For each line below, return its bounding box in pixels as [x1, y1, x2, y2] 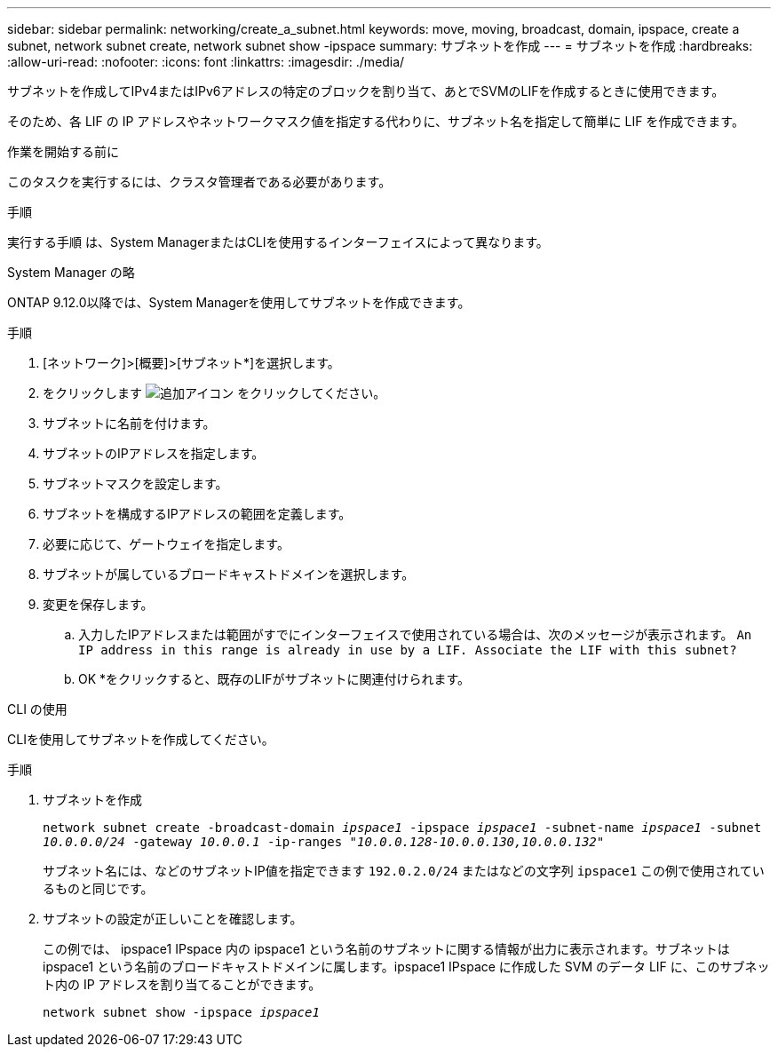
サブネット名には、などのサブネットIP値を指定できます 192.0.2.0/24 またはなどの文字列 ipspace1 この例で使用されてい [43, 863, 765, 878]
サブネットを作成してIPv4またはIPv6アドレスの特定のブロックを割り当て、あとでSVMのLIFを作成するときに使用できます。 [7, 83, 725, 99]
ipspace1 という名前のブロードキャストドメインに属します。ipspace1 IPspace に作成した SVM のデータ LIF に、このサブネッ [43, 959, 770, 974]
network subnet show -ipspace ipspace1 [43, 1005, 320, 1019]
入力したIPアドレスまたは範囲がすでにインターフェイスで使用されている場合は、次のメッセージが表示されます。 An [78, 627, 752, 642]
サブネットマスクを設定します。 [43, 476, 228, 491]
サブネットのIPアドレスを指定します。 [43, 446, 265, 461]
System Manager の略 [7, 265, 135, 280]
